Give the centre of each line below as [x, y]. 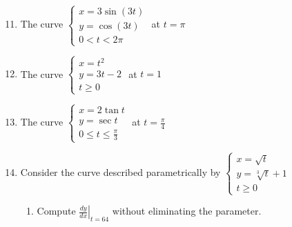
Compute [56, 211]
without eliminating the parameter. [187, 211]
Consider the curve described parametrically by [120, 171]
